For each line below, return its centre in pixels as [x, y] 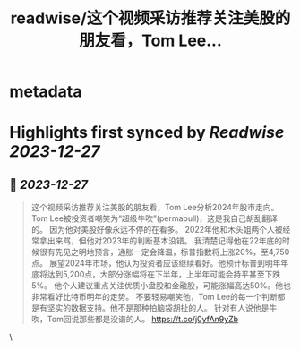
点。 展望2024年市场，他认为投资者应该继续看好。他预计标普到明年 [156, 263]
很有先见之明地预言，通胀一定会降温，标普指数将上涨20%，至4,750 [164, 252]
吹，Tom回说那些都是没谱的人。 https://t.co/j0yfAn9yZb [135, 320]
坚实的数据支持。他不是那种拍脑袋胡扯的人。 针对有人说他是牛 [162, 308]
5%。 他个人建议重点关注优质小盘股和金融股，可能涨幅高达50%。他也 [161, 286]
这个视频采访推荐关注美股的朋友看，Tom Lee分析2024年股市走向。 [155, 208]
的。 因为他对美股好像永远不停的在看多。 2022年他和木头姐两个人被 [157, 230]
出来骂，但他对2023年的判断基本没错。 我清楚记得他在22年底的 [165, 241]
